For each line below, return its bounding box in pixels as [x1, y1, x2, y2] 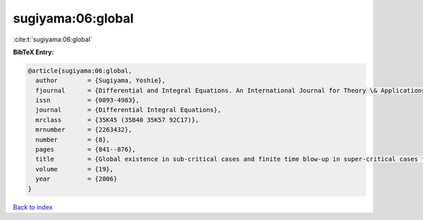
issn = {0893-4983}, [35, 96, 140, 105]
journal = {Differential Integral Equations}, [35, 106, 221, 114]
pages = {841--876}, [35, 145, 137, 154]
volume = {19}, [35, 165, 114, 173]
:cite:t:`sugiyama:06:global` [13, 35, 93, 44]
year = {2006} [35, 175, 118, 183]
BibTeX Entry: [13, 48, 54, 56]
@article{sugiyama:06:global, [27, 67, 133, 75]
